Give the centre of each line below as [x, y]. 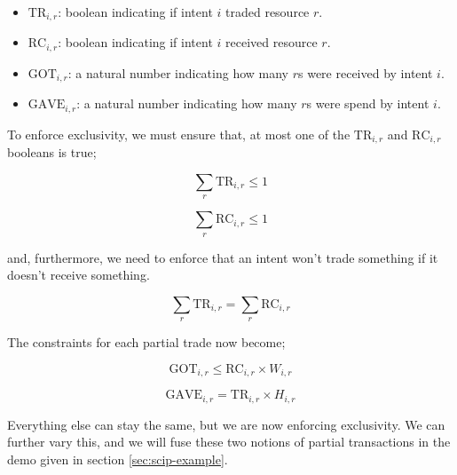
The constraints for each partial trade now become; [146, 342]
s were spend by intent [368, 103]
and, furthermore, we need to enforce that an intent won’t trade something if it [223, 257]
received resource [272, 42]
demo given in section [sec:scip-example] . [118, 459]
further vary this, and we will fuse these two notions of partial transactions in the [229, 442]
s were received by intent [366, 72]
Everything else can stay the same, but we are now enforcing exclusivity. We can [226, 424]
